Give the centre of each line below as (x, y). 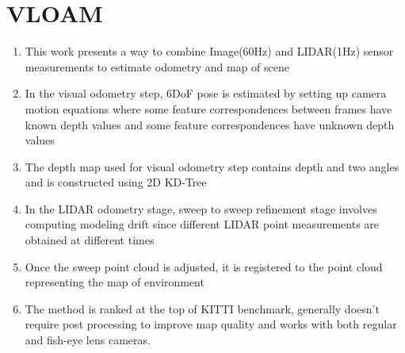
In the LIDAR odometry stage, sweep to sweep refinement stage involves (201, 208)
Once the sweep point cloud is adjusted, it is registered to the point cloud (204, 266)
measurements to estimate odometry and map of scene (157, 66)
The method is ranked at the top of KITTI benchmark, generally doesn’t (202, 308)
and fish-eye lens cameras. (88, 340)
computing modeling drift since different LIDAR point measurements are (202, 224)
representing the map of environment (115, 282)
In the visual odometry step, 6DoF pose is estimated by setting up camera (206, 93)
